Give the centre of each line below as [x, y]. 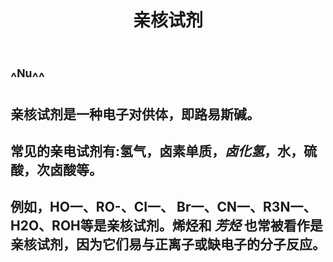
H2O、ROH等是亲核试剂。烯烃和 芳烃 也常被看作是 [166, 226]
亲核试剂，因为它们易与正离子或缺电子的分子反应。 [168, 244]
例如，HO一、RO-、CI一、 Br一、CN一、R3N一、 [163, 207]
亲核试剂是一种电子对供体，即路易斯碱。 [135, 114]
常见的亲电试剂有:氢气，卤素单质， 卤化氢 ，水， [157, 151]
